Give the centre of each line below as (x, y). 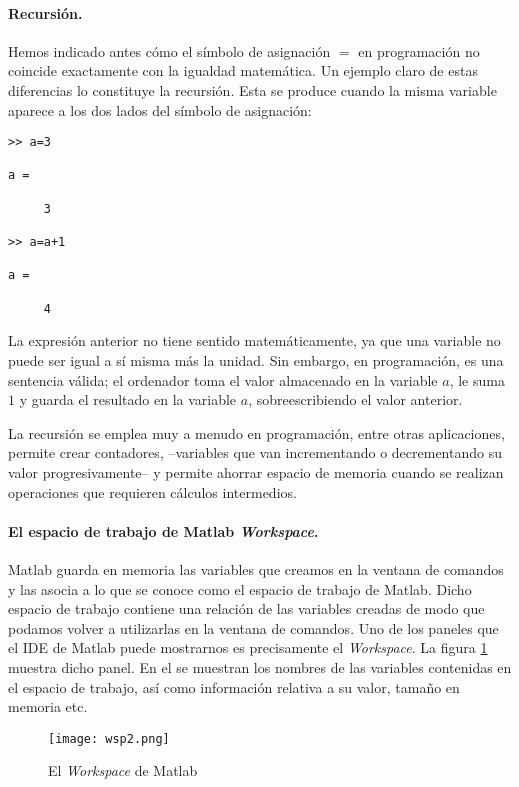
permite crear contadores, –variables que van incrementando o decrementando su (255, 452)
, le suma (477, 379)
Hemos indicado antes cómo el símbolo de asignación (169, 50)
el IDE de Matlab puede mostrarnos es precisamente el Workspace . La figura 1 (248, 647)
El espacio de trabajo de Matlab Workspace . (163, 530)
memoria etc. (48, 706)
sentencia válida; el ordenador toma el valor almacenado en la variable (223, 379)
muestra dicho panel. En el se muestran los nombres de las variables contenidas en (260, 666)
